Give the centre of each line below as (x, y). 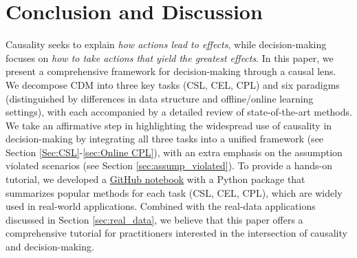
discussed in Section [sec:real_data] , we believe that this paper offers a (154, 219)
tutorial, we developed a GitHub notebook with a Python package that (155, 179)
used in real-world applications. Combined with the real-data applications (161, 206)
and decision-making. (50, 247)
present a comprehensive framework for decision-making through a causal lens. (171, 71)
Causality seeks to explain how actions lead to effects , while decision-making (166, 44)
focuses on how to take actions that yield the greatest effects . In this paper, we (170, 57)
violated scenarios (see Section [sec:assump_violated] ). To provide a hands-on (169, 165)
